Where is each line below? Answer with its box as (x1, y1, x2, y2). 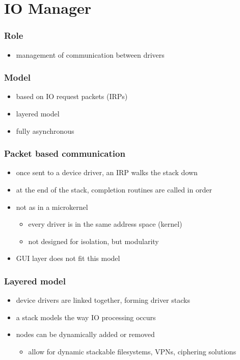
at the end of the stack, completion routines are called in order (16, 184, 212, 195)
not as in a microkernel (16, 201, 88, 212)
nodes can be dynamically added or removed (16, 329, 155, 340)
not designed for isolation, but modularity (28, 235, 159, 246)
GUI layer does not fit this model (16, 253, 120, 263)
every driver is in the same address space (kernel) (28, 219, 182, 229)
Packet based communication (4, 147, 125, 160)
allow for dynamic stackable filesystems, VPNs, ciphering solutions (28, 346, 236, 356)
